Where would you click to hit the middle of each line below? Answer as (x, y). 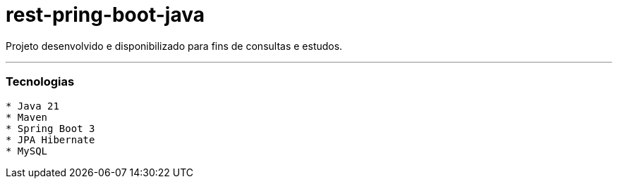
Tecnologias (40, 82)
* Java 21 (32, 106)
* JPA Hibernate (50, 139)
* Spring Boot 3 (50, 128)
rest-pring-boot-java (105, 15)
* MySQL (27, 151)
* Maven (27, 117)
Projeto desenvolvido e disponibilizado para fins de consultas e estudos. (174, 46)
